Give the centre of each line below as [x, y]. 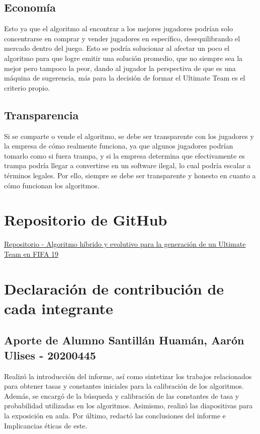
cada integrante [59, 308]
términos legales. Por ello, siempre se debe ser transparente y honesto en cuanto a [130, 175]
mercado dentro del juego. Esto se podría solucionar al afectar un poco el [117, 48]
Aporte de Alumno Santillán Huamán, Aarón [124, 340]
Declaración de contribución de [114, 288]
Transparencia [41, 115]
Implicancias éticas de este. [46, 425]
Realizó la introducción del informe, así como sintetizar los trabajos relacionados [128, 376]
